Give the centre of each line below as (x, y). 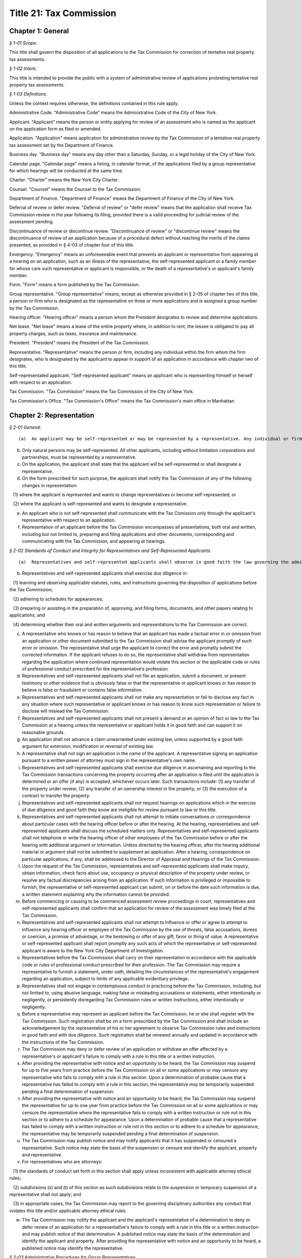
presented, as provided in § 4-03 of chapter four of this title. (72, 245)
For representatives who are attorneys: (62, 1162)
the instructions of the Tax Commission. (63, 1042)
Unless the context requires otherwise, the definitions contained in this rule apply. (94, 103)
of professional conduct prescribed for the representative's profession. (96, 669)
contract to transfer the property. (56, 796)
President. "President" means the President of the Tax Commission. (79, 343)
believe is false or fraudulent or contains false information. (82, 690)
